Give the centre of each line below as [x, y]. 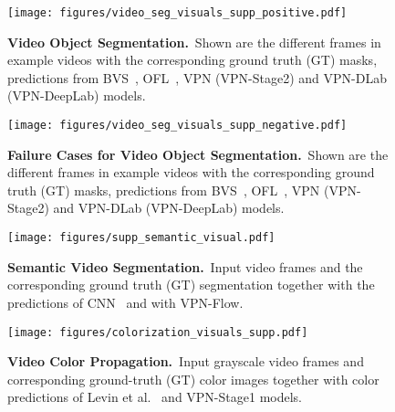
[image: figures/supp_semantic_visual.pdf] [141, 238]
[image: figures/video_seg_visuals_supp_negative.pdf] [177, 126]
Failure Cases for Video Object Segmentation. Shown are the [198, 154]
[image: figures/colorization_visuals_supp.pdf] [158, 332]
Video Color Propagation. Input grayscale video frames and [186, 361]
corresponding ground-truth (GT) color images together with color [193, 379]
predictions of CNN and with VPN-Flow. [125, 302]
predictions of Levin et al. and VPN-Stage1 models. [155, 397]
